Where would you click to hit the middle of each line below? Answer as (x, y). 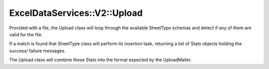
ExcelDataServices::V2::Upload (76, 13)
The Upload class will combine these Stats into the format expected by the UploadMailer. (100, 60)
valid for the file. (26, 34)
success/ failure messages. (37, 51)
